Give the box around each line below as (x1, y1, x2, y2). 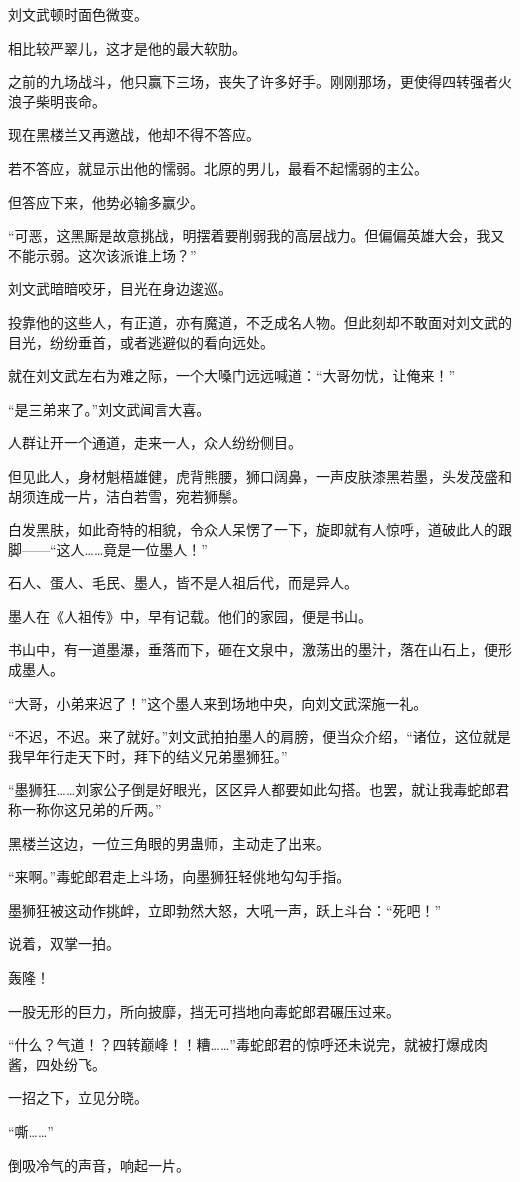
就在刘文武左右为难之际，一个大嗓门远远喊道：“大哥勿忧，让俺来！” (8, 365, 456, 386)
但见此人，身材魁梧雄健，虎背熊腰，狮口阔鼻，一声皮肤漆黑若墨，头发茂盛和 (8, 465, 512, 486)
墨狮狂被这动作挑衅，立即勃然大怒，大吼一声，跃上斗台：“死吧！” (8, 899, 442, 920)
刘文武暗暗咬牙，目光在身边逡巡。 (8, 278, 232, 299)
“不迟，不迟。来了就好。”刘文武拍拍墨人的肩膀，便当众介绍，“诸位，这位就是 (8, 726, 511, 747)
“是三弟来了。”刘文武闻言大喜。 (8, 398, 211, 419)
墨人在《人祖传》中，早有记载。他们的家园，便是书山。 (8, 605, 372, 626)
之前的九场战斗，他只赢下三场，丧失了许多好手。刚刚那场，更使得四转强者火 (8, 71, 512, 92)
